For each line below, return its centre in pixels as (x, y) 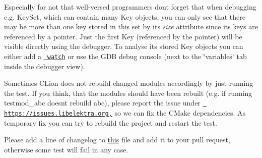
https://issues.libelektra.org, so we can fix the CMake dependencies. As (125, 113)
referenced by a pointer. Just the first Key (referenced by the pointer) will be (123, 36)
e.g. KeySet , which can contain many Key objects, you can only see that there (125, 16)
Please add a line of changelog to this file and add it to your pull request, (117, 140)
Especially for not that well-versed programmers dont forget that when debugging (130, 7)
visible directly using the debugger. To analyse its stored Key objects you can (124, 46)
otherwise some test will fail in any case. (66, 149)
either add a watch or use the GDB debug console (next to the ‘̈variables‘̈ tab (125, 56)
